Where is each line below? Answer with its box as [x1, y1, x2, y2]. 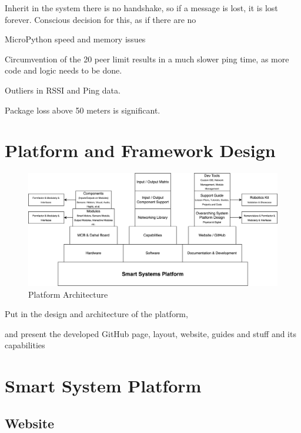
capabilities [5, 339, 45, 351]
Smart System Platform [5, 374, 202, 398]
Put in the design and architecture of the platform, [5, 308, 188, 320]
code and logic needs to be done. [5, 64, 122, 76]
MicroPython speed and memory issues [5, 33, 146, 45]
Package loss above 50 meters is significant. [5, 104, 160, 116]
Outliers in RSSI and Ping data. [5, 84, 121, 96]
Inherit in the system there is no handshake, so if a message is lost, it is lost [5, 2, 278, 14]
